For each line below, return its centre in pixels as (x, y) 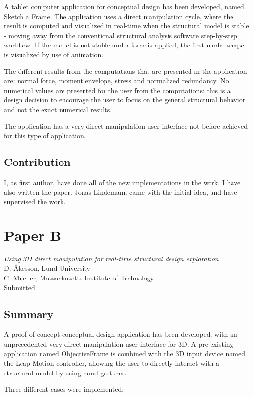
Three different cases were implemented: (64, 389)
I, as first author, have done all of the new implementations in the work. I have (122, 182)
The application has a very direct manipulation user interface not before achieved (126, 126)
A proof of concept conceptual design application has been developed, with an (121, 334)
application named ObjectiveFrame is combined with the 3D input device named (125, 353)
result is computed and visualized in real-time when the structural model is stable (126, 26)
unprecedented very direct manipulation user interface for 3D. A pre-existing (119, 344)
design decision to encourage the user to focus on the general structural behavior (125, 100)
